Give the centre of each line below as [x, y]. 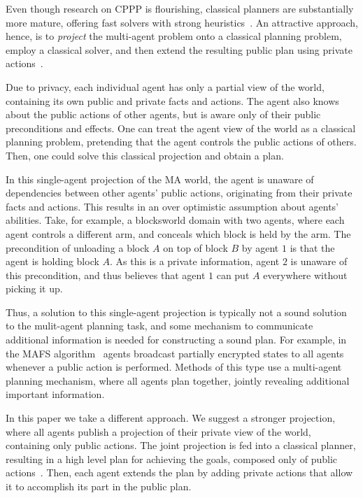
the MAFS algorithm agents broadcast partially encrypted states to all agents [175, 353]
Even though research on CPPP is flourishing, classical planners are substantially [180, 8]
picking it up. [34, 289]
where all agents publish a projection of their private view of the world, [158, 431]
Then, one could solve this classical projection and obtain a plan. [145, 155]
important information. [55, 394]
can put [233, 275]
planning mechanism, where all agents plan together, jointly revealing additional [178, 380]
